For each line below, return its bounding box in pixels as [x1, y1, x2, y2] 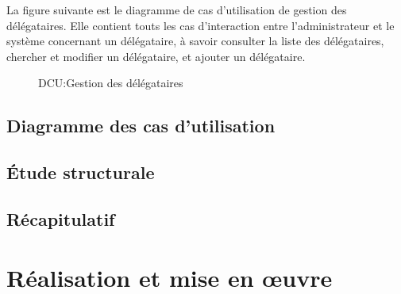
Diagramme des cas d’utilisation [6, 113, 276, 138]
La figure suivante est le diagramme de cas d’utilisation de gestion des [6, 2, 347, 17]
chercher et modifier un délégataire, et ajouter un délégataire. [6, 48, 306, 64]
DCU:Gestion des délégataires [38, 74, 183, 91]
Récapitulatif [6, 206, 115, 231]
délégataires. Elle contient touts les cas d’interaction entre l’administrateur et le [6, 17, 395, 33]
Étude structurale [6, 160, 155, 185]
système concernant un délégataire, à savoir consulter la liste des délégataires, [6, 32, 384, 49]
